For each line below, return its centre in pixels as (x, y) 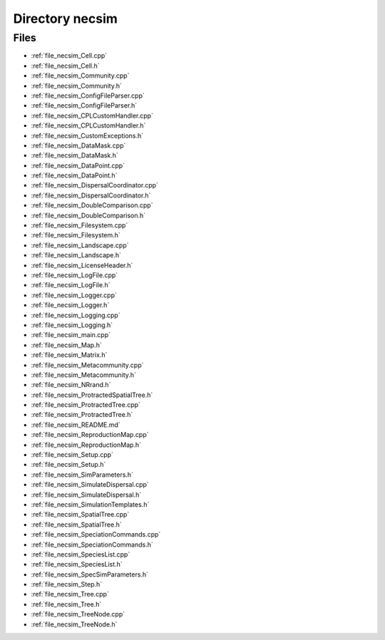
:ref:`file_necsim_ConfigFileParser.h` (84, 105)
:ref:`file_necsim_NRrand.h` (71, 385)
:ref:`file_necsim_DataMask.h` (75, 155)
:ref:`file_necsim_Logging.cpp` (76, 315)
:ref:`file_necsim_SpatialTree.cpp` (80, 515)
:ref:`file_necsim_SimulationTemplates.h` (90, 504)
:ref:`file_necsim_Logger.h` (70, 305)
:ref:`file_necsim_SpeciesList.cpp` (81, 554)
